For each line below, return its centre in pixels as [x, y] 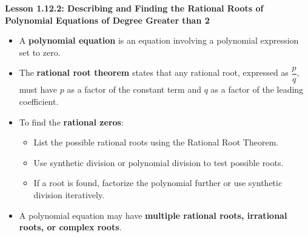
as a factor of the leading [257, 89]
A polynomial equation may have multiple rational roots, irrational [153, 215]
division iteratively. [69, 195]
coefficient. [39, 102]
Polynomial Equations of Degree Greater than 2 [107, 20]
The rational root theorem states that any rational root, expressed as [154, 72]
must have [38, 89]
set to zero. [40, 52]
